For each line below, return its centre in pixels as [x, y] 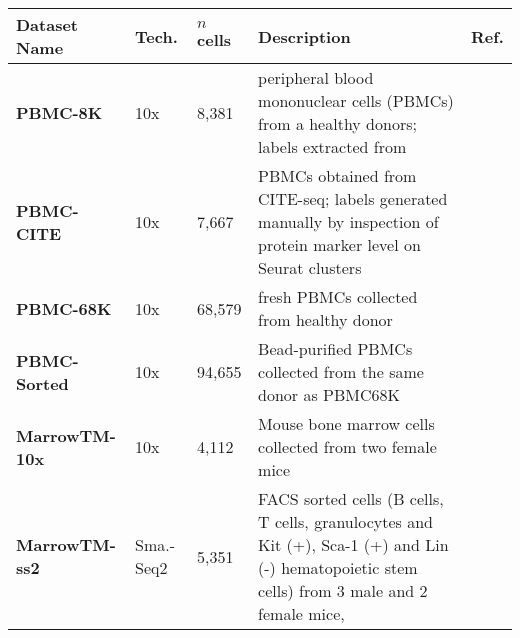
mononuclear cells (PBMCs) [356, 100]
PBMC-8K [59, 112]
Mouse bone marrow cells [346, 423]
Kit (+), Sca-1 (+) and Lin [353, 544]
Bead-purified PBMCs [335, 348]
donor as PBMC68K [329, 394]
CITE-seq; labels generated [353, 198]
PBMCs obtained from [337, 175]
